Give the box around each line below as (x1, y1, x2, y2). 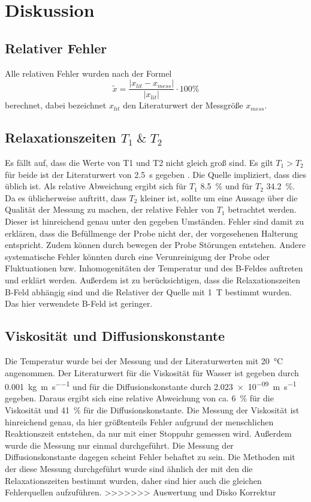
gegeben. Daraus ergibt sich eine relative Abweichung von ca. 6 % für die (5, 392, 274, 404)
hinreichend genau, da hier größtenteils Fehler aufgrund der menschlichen (5, 415, 274, 428)
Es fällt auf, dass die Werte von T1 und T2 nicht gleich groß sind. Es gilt (5, 156, 273, 169)
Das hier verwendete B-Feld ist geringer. (5, 297, 153, 310)
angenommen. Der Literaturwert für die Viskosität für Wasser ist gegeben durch (5, 366, 299, 379)
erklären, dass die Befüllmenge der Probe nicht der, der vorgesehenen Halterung (5, 226, 298, 239)
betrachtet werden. (228, 203, 297, 216)
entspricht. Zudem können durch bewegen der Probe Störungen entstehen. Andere (5, 238, 306, 251)
